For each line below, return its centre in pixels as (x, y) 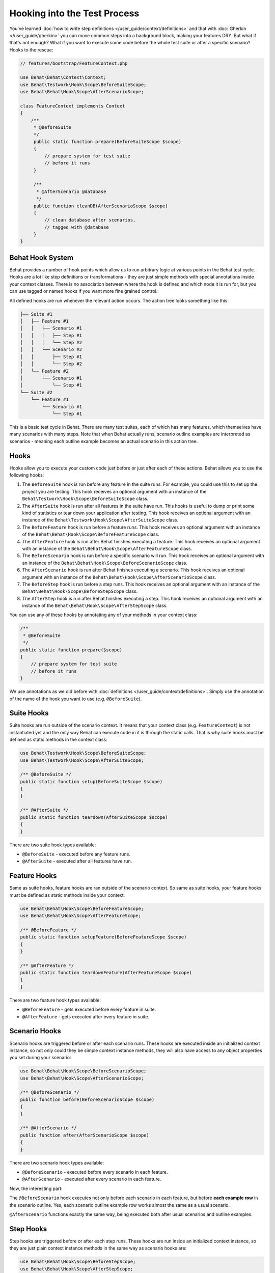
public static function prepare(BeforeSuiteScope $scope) (107, 142)
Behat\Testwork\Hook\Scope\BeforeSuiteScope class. (85, 499)
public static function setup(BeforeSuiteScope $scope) (91, 781)
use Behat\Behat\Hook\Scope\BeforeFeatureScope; (82, 908)
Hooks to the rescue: (31, 50)
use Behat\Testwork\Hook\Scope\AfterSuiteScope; (82, 760)
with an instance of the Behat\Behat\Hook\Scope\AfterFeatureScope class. (107, 548)
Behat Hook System (42, 257)
